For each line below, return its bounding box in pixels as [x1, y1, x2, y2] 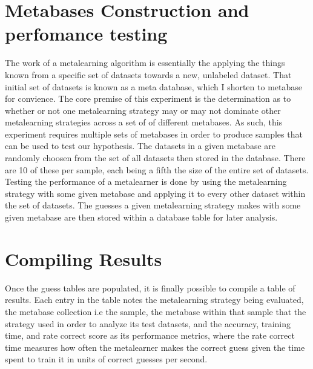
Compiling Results [5, 246, 162, 271]
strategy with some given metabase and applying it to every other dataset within [5, 187, 306, 199]
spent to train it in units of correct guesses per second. [5, 353, 208, 365]
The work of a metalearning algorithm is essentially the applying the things [5, 56, 285, 69]
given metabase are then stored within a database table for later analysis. [5, 211, 278, 224]
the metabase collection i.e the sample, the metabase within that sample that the [5, 305, 306, 317]
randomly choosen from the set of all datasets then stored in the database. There [5, 151, 306, 164]
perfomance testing [5, 21, 168, 46]
